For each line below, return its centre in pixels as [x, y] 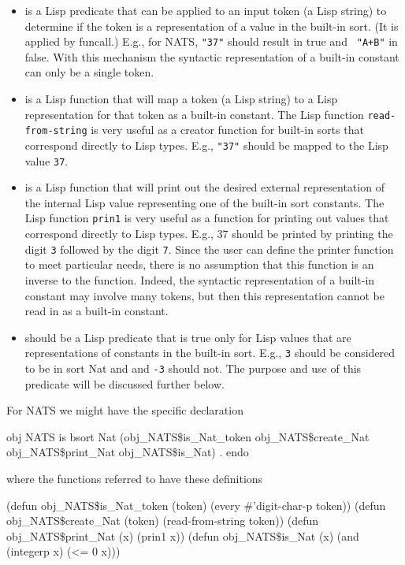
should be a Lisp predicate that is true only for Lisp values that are [188, 337]
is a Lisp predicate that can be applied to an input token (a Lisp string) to [206, 10]
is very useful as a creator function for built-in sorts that [227, 130]
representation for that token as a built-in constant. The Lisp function [194, 114]
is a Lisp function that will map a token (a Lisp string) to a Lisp [181, 99]
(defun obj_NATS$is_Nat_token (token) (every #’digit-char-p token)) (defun [196, 505]
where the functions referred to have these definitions [135, 478]
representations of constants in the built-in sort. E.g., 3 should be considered [210, 353]
